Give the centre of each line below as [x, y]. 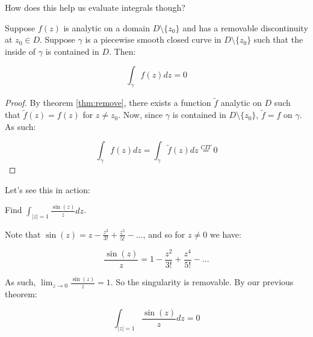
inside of [20, 51]
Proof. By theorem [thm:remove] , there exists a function [108, 103]
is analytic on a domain [107, 27]
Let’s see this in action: [48, 189]
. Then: [122, 51]
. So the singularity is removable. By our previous [202, 282]
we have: [225, 234]
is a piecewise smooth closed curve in [153, 39]
